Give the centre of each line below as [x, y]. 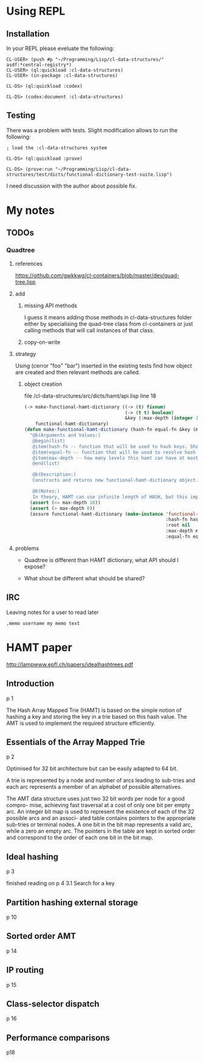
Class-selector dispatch [53, 1004]
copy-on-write [42, 342]
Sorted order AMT [41, 936]
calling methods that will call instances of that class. [89, 330]
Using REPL [36, 11]
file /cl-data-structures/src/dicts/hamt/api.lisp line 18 [90, 396]
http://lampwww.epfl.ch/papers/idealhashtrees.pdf [70, 664]
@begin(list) [49, 441]
